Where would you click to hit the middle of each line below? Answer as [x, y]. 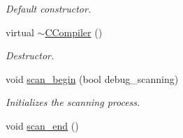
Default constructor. [49, 8]
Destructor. [30, 55]
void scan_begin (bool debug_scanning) [92, 78]
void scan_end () [42, 125]
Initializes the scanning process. [73, 102]
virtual [20, 32]
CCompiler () [74, 32]
